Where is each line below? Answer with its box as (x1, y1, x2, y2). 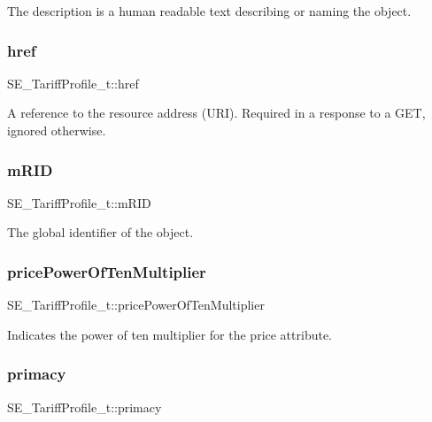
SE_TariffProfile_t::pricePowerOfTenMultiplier (7, 295, 265, 314)
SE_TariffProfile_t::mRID (7, 193, 151, 211)
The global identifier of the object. (7, 223, 194, 242)
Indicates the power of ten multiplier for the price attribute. (7, 325, 333, 343)
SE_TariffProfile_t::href (7, 73, 139, 92)
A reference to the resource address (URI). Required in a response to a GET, (7, 104, 426, 122)
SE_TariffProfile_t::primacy (7, 397, 162, 416)
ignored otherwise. (7, 121, 106, 139)
